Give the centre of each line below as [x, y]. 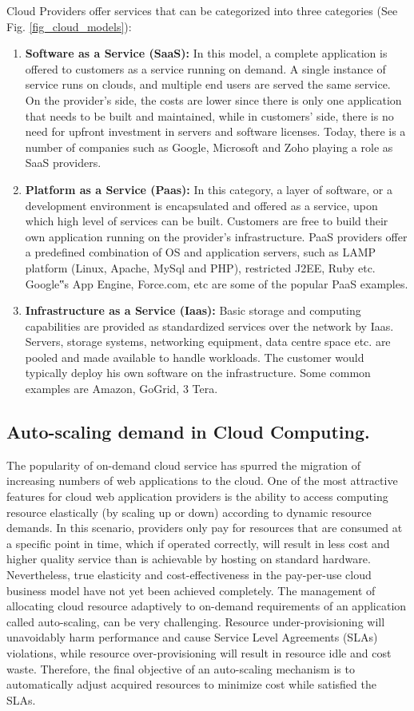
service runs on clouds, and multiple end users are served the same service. [208, 84]
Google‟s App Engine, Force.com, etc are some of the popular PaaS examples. [217, 283]
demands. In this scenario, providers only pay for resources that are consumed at [205, 528]
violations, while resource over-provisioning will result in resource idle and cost [199, 652]
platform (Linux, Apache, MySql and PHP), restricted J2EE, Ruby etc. [200, 267]
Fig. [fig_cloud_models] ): [69, 26]
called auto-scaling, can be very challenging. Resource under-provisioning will [196, 621]
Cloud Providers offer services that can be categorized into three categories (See [202, 10]
